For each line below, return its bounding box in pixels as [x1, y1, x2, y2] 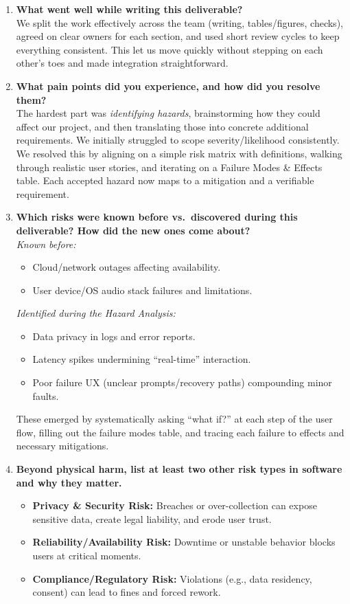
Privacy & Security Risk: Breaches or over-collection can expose [32, 498, 317, 513]
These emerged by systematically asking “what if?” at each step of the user [16, 412, 333, 426]
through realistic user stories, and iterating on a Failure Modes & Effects [16, 159, 323, 174]
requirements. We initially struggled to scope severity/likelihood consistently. [16, 133, 340, 147]
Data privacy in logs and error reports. [32, 328, 196, 343]
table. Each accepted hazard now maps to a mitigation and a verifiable [16, 173, 314, 188]
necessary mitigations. [16, 438, 109, 453]
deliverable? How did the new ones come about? [16, 223, 250, 237]
